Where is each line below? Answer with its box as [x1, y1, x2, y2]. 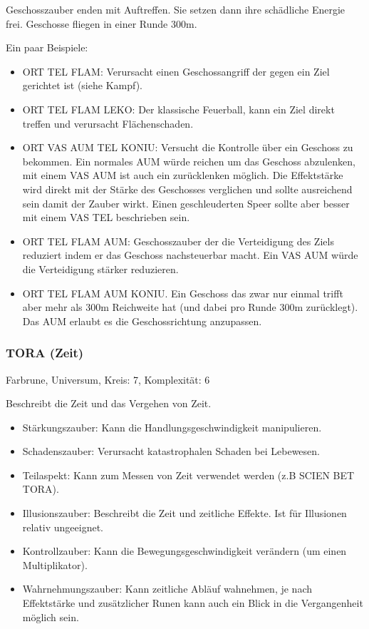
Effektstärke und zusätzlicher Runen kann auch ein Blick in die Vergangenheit [22, 595, 363, 610]
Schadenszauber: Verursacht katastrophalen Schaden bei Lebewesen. [22, 444, 320, 459]
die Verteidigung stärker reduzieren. [22, 261, 179, 276]
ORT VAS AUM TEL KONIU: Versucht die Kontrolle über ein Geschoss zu [22, 140, 353, 155]
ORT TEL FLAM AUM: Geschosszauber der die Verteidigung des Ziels [22, 233, 334, 248]
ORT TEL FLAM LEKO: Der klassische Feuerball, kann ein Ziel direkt [22, 101, 335, 116]
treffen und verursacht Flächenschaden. [22, 116, 194, 131]
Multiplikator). [22, 557, 88, 572]
